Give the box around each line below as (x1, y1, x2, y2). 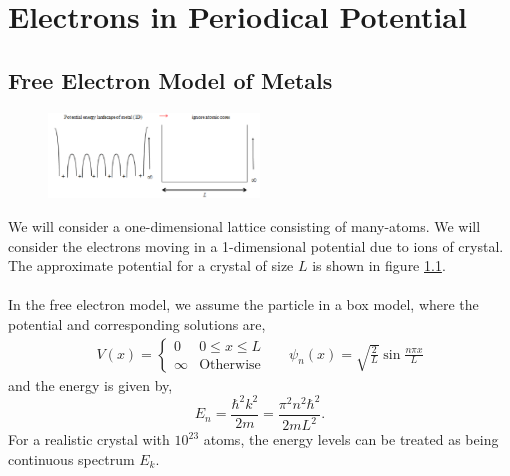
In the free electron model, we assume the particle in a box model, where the (8, 294, 479, 315)
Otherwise (199, 358, 261, 373)
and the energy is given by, (8, 374, 173, 395)
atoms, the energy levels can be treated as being (203, 429, 499, 450)
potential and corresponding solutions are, (8, 314, 266, 335)
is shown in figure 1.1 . (312, 255, 446, 276)
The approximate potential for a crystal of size (8, 255, 294, 276)
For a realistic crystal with (8, 429, 170, 450)
